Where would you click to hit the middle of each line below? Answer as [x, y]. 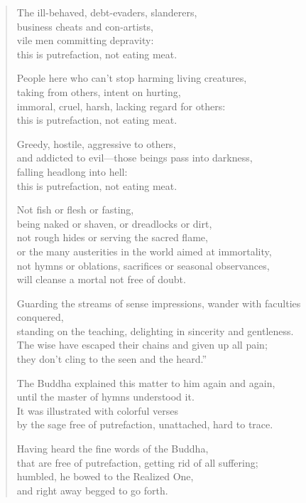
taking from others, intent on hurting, [99, 91]
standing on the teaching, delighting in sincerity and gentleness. [155, 330]
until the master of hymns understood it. [105, 397]
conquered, [40, 317]
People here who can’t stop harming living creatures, [132, 78]
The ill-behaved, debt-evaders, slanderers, [107, 12]
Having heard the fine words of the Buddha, [113, 449]
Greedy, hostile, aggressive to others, [96, 143]
